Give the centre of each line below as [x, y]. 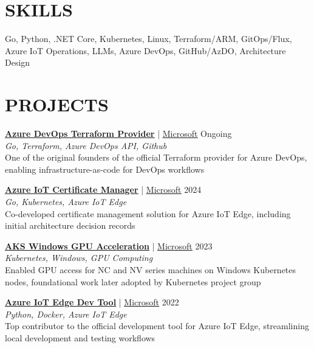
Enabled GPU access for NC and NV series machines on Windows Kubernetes [151, 269]
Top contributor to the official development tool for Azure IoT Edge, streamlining [157, 326]
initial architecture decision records [70, 225]
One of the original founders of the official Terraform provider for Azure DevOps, [156, 157]
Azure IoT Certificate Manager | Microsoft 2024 [103, 190]
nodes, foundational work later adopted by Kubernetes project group [133, 281]
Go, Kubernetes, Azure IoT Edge [66, 201]
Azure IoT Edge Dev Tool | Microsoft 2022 [92, 302]
